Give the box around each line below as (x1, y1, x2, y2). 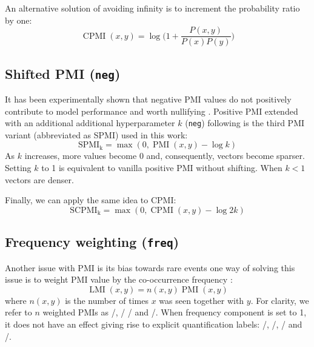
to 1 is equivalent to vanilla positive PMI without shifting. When (41, 161, 282, 174)
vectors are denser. (5, 173, 74, 186)
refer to (5, 306, 32, 318)
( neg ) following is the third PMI (185, 116, 305, 129)
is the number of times (65, 294, 149, 306)
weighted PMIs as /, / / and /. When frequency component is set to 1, (42, 306, 307, 318)
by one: (5, 13, 32, 26)
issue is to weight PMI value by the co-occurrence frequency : (5, 273, 233, 286)
